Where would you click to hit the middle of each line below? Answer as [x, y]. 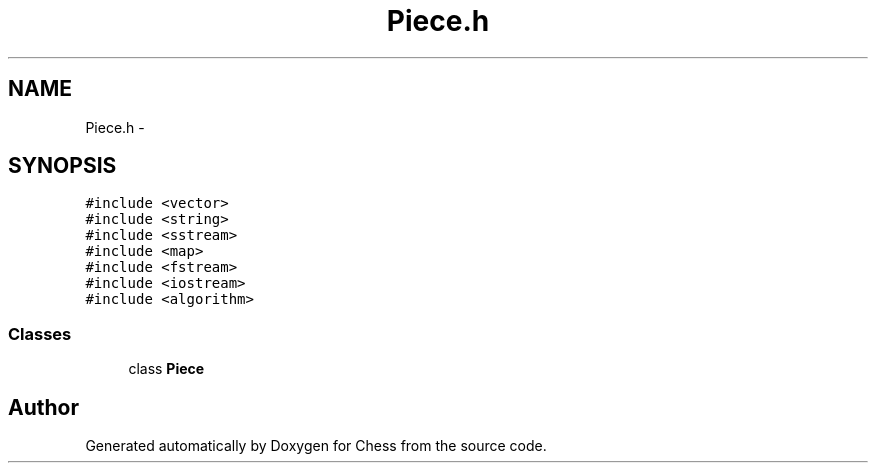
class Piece [166, 369]
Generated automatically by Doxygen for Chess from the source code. [316, 446]
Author [43, 407]
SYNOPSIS [62, 166]
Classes [40, 333]
